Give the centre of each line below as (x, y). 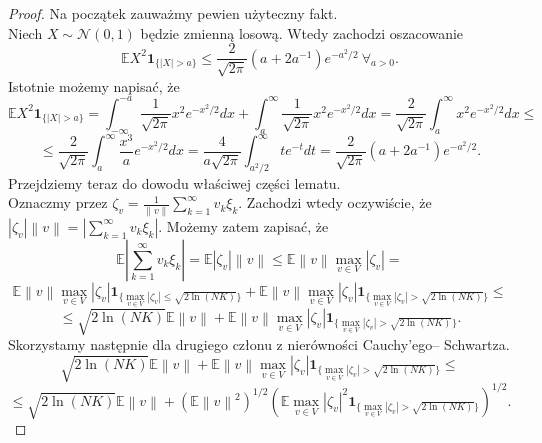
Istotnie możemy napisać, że (94, 85)
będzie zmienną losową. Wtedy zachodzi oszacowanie (302, 32)
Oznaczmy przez (58, 202)
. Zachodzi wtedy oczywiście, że (335, 202)
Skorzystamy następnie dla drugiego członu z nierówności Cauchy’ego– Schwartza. (259, 344)
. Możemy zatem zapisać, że (243, 225)
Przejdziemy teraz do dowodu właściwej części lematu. (174, 182)
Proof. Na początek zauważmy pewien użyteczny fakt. (173, 13)
